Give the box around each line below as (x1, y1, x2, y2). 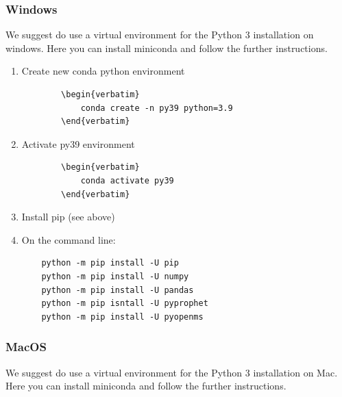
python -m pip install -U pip (41, 258, 179, 268)
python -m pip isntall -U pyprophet (41, 298, 208, 309)
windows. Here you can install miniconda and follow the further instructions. (5, 40, 328, 55)
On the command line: (21, 232, 116, 246)
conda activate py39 (80, 175, 174, 185)
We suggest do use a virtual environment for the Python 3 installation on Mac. (5, 365, 338, 379)
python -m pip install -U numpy (41, 271, 189, 281)
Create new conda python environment (21, 64, 185, 78)
